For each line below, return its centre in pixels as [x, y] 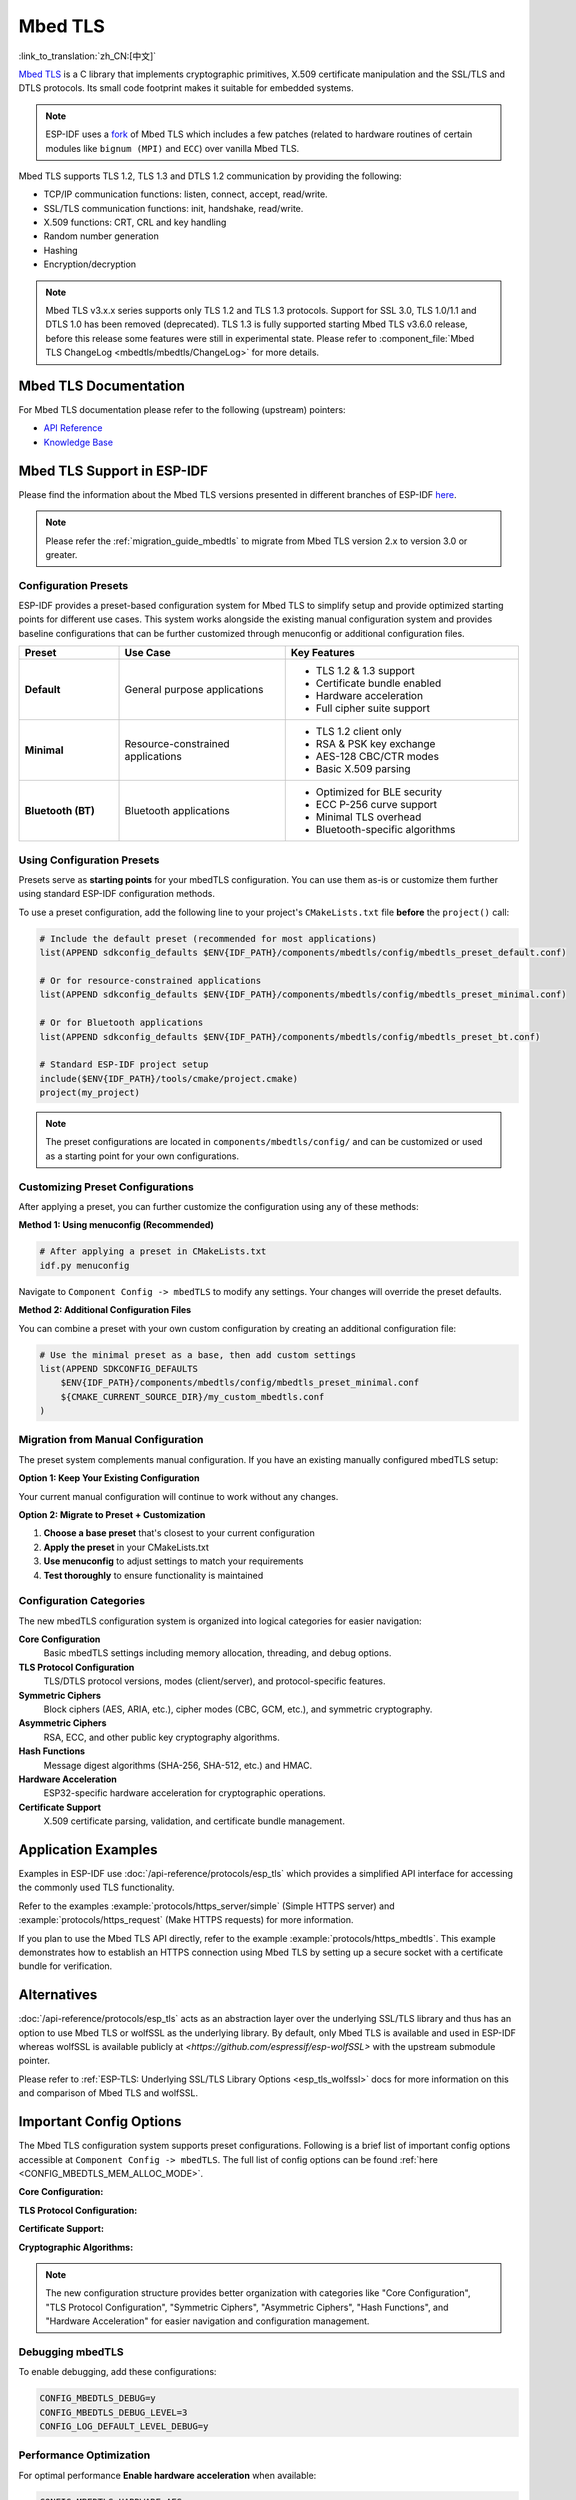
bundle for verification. [65, 1966]
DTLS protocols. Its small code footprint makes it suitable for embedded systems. [186, 88]
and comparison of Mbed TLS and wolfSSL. [108, 2093]
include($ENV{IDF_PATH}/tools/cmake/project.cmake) [169, 1078]
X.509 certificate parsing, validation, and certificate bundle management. [194, 1821]
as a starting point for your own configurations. [142, 1156]
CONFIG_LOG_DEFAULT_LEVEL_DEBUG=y [124, 2426]
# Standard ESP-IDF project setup [124, 1064]
